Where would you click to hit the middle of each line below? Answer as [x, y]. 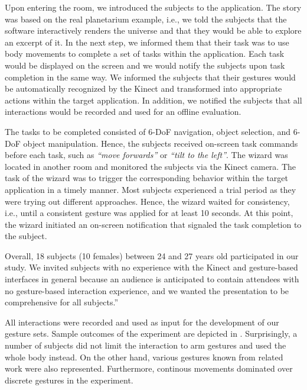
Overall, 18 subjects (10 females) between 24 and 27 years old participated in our [152, 255]
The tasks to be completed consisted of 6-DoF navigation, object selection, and [148, 131]
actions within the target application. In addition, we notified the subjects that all [153, 100]
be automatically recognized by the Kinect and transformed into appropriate [143, 88]
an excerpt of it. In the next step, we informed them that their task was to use [147, 42]
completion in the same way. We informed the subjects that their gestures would [150, 77]
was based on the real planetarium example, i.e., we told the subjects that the [146, 19]
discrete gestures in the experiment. [69, 380]
